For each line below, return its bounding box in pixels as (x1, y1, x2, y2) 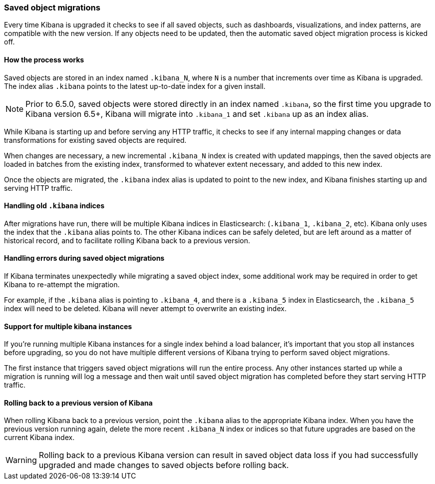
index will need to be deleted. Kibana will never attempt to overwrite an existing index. (4, 304, 287, 313)
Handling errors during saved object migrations (4, 254, 165, 263)
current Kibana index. (4, 433, 75, 442)
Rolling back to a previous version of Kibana (4, 398, 153, 407)
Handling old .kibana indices (4, 201, 105, 210)
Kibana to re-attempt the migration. (4, 280, 120, 289)
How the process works (4, 55, 84, 64)
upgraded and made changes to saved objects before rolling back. (38, 460, 289, 471)
